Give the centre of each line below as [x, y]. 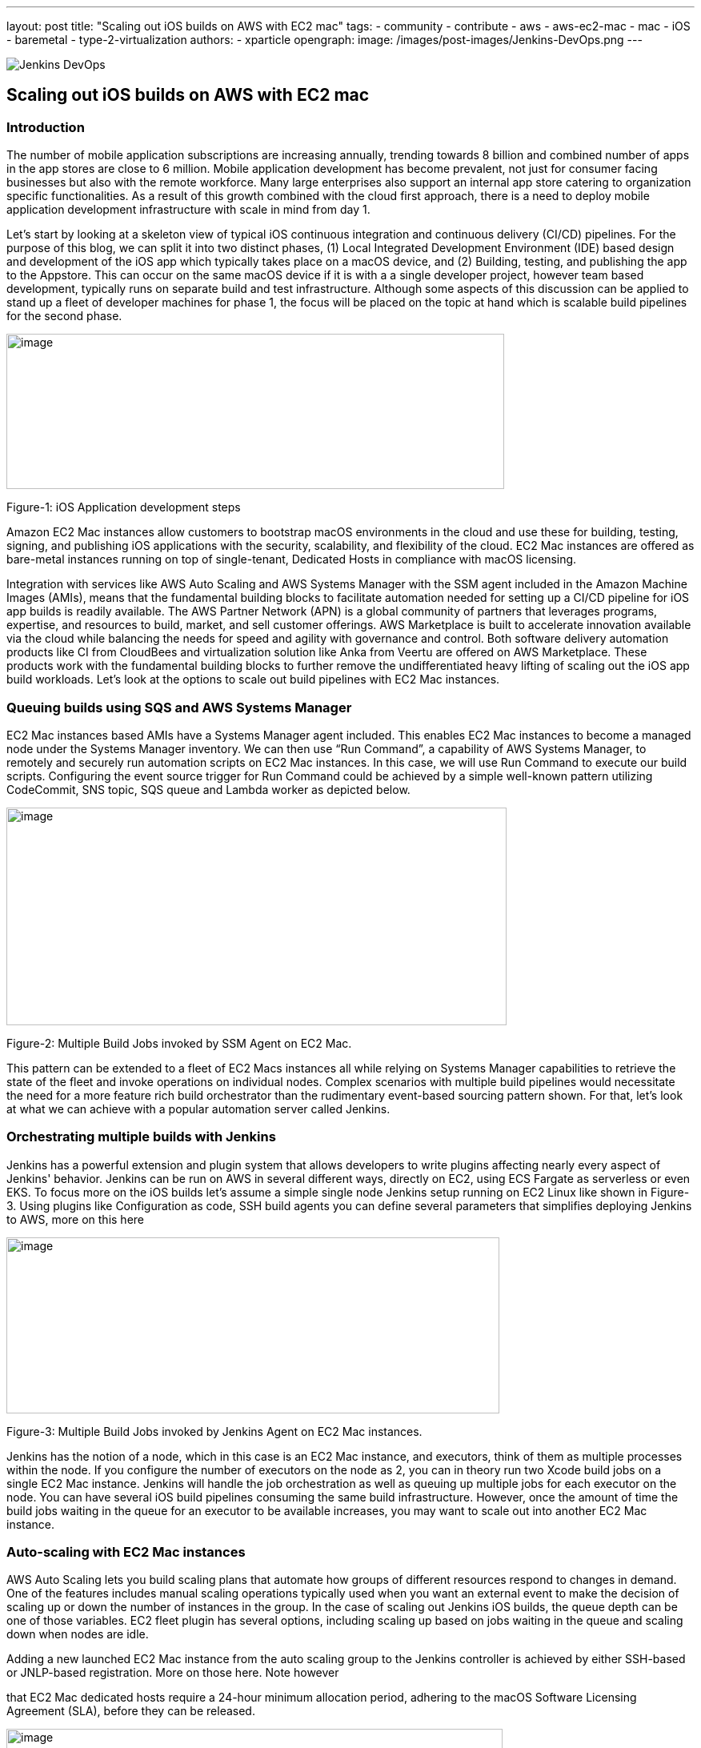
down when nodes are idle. [78, 1634]
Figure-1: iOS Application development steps [124, 507]
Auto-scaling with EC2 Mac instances [126, 1552]
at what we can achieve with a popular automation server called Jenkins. [198, 1109]
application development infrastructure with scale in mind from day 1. [188, 210]
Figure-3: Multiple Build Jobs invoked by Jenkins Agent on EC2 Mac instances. [214, 1431]
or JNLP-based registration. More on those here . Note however [173, 1673]
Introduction [46, 127]
